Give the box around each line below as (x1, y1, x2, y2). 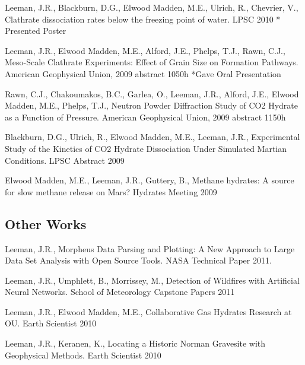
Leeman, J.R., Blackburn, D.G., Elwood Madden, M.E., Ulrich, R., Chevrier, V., (5, 1, 298, 13)
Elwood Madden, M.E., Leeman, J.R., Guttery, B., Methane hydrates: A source (5, 174, 294, 186)
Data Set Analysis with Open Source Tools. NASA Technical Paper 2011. (5, 254, 272, 266)
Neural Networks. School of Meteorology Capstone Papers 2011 (5, 285, 235, 298)
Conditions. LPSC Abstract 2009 (5, 154, 125, 166)
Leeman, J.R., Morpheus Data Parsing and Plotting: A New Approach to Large (5, 242, 295, 255)
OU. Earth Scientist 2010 (5, 317, 97, 329)
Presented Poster (5, 24, 66, 37)
